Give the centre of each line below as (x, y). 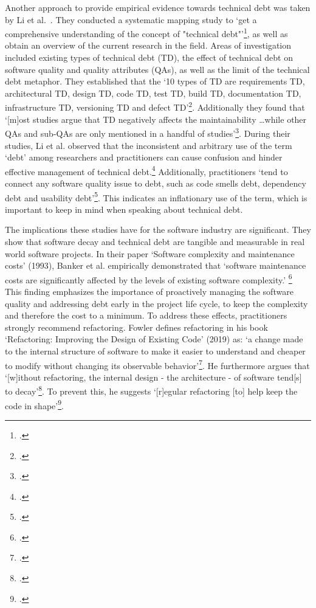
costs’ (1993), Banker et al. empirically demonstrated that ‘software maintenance (156, 265)
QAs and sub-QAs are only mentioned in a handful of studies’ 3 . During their (148, 132)
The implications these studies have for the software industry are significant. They (158, 230)
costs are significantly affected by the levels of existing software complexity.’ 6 (149, 278)
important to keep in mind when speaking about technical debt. (124, 209)
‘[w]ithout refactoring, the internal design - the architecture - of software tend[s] (153, 377)
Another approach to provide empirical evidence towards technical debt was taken (158, 7)
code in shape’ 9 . (34, 404)
